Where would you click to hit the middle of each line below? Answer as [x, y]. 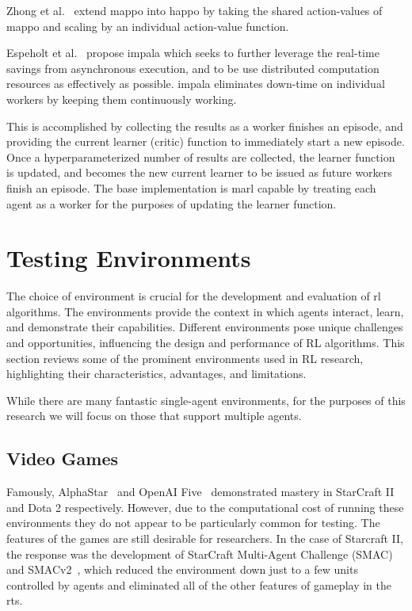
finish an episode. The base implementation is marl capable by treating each [191, 187]
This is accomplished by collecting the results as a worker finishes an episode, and [205, 126]
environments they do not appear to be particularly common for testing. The [193, 523]
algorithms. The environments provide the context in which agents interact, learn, [205, 311]
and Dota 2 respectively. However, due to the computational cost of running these [205, 507]
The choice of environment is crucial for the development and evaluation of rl [194, 296]
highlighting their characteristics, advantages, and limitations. [156, 374]
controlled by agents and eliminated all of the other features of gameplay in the [199, 584]
